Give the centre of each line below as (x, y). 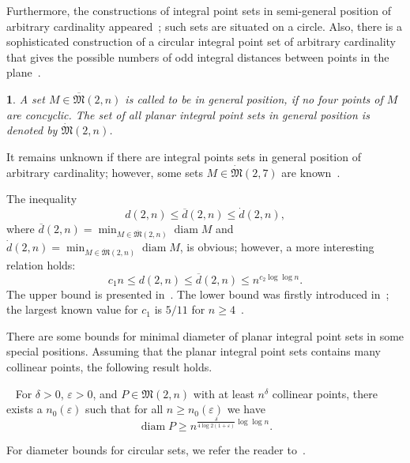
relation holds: (41, 264)
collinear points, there (325, 393)
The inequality (42, 199)
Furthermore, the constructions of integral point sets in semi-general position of (199, 10)
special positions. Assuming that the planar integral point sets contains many (194, 351)
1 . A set (26, 98)
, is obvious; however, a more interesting (277, 247)
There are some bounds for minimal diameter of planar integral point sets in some (205, 335)
